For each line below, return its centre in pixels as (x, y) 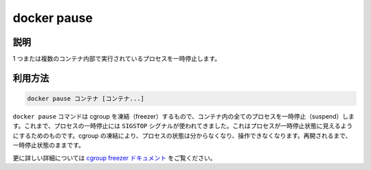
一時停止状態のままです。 (49, 145)
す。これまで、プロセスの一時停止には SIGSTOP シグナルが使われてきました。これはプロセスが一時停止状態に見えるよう (183, 126)
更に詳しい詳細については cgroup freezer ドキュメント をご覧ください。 (114, 158)
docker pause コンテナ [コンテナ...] (86, 99)
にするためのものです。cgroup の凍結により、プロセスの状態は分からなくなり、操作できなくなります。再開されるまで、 (182, 135)
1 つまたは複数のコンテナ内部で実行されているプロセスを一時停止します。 (117, 59)
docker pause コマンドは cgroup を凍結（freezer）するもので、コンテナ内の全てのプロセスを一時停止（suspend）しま (184, 117)
